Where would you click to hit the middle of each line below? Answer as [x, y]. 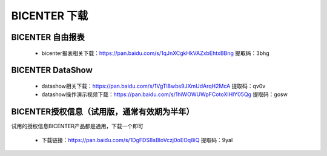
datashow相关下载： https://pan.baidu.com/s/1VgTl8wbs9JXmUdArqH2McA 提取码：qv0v [154, 86]
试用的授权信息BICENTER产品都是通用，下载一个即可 [77, 126]
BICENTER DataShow [52, 70]
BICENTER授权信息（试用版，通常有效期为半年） [103, 112]
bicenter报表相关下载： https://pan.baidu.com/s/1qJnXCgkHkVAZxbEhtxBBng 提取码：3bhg [155, 53]
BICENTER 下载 [50, 16]
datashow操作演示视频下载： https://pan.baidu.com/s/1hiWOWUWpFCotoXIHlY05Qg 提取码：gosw [164, 94]
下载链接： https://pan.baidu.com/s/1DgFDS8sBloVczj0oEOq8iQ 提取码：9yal [137, 140]
